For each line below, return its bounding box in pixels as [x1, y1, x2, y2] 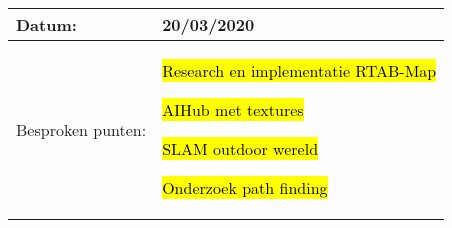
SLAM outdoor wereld [162, 137, 319, 160]
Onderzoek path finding [162, 176, 328, 199]
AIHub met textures [162, 98, 304, 121]
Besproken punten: [16, 117, 147, 141]
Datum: [16, 13, 77, 36]
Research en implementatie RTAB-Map [162, 59, 437, 82]
